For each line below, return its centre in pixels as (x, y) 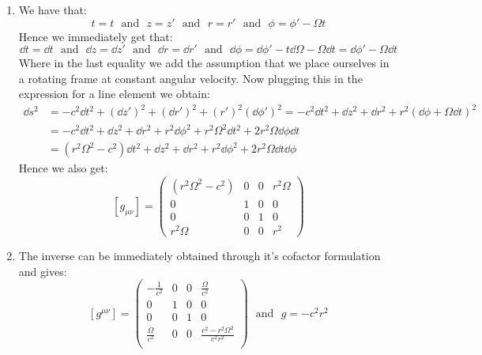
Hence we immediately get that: (96, 36)
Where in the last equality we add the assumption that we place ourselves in (204, 63)
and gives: (43, 271)
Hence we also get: (63, 168)
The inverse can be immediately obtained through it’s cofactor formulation (200, 255)
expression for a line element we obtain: (114, 94)
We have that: (53, 9)
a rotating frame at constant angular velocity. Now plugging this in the (190, 78)
